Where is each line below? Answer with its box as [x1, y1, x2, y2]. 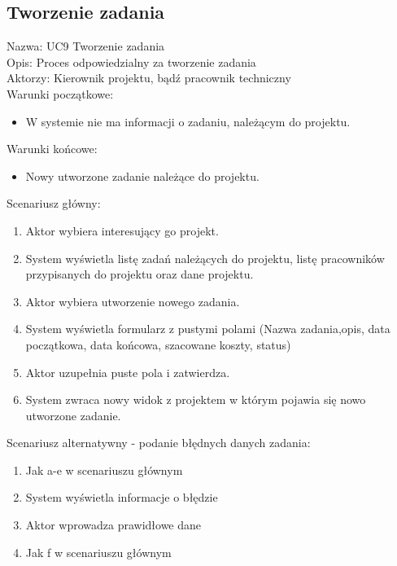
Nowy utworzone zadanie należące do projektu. [25, 167, 260, 184]
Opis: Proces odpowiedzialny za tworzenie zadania [7, 53, 256, 70]
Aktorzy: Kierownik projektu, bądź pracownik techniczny [7, 69, 291, 86]
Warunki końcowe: [7, 140, 98, 157]
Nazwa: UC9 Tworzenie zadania [7, 37, 165, 55]
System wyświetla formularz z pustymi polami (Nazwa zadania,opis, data [25, 320, 390, 337]
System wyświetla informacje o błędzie [25, 489, 218, 506]
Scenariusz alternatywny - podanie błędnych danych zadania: [7, 434, 311, 451]
